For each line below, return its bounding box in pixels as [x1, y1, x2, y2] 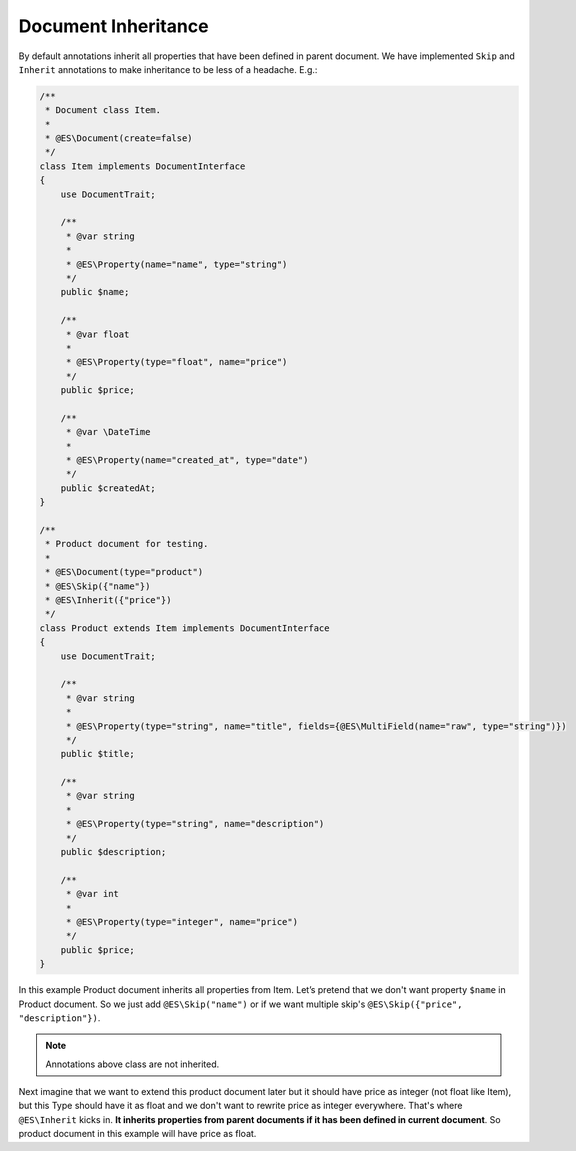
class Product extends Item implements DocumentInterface [39, 622, 330, 634]
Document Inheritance [18, 15, 209, 37]
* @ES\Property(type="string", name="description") [65, 818, 325, 830]
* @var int [65, 888, 120, 900]
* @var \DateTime [65, 426, 151, 438]
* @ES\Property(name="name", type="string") [65, 258, 288, 270]
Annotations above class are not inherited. [45, 1058, 220, 1070]
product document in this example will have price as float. [18, 1128, 257, 1140]
